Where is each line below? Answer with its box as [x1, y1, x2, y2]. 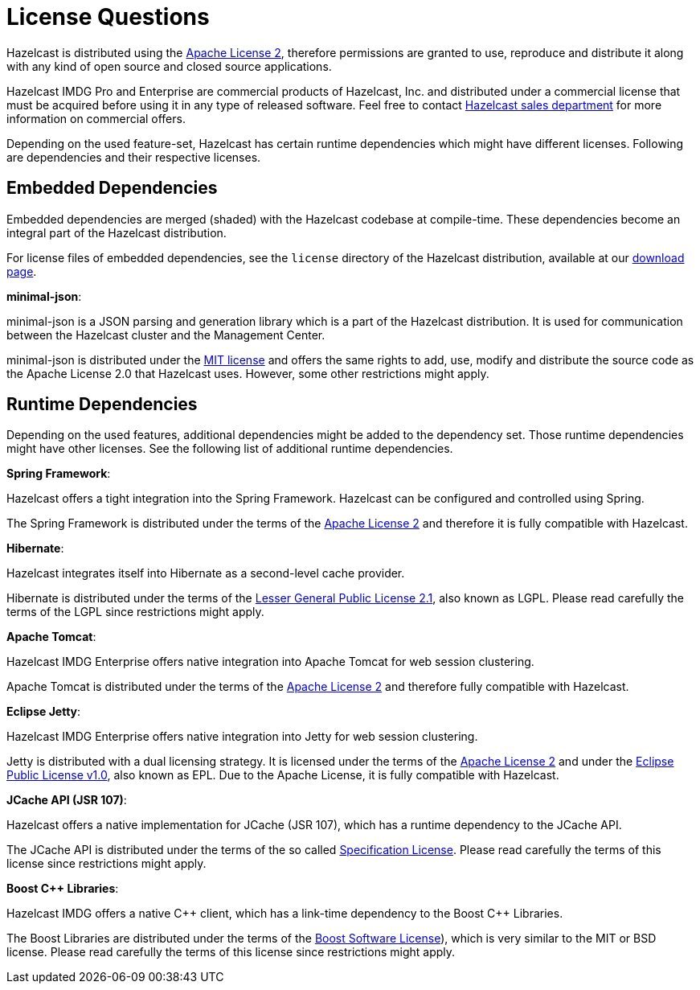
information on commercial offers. [6, 111, 186, 125]
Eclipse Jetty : [6, 705, 81, 719]
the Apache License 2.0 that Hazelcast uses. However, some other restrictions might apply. [6, 366, 489, 380]
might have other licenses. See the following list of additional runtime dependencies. [6, 442, 453, 456]
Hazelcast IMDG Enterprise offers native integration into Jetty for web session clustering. [6, 729, 478, 744]
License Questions [6, 3, 210, 31]
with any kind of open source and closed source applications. [6, 59, 332, 73]
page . [6, 264, 37, 278]
